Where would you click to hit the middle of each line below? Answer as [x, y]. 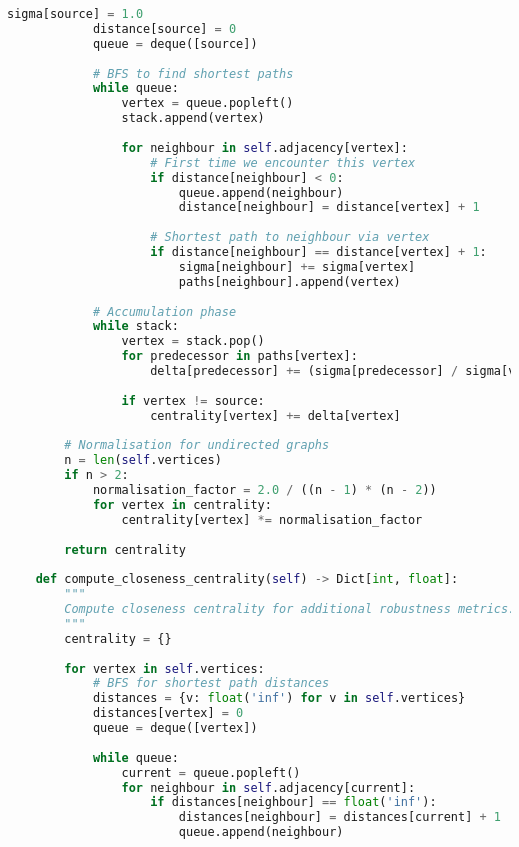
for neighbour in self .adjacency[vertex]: [264, 147]
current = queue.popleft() [211, 772]
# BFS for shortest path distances [211, 683]
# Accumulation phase [164, 311]
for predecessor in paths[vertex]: [239, 356]
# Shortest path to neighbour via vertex [290, 237]
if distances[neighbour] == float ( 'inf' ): [293, 802]
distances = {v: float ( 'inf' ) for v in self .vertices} [279, 698]
